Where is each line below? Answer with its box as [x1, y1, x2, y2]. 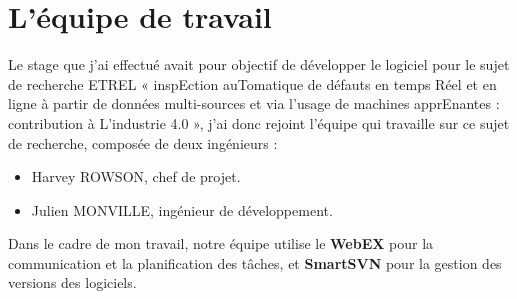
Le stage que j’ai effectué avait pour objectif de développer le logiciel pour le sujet [8, 54, 510, 75]
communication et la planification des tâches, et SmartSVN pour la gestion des [8, 252, 502, 273]
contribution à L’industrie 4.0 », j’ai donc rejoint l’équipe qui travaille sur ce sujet [8, 112, 510, 133]
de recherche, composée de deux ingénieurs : [8, 132, 278, 153]
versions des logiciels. [8, 272, 137, 293]
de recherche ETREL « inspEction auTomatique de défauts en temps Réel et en [8, 73, 497, 94]
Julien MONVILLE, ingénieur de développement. [31, 199, 333, 220]
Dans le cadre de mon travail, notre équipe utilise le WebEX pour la [8, 233, 434, 254]
